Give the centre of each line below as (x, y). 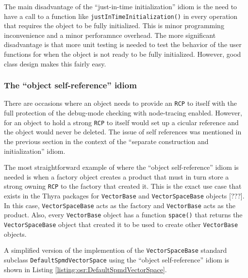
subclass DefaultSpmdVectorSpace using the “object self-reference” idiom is (117, 259)
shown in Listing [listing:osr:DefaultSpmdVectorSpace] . (85, 269)
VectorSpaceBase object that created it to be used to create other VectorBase (121, 224)
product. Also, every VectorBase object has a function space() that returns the (123, 215)
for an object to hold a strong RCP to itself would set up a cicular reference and (121, 122)
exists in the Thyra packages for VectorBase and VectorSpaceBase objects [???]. (124, 195)
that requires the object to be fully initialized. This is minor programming (114, 25)
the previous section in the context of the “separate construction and (106, 141)
